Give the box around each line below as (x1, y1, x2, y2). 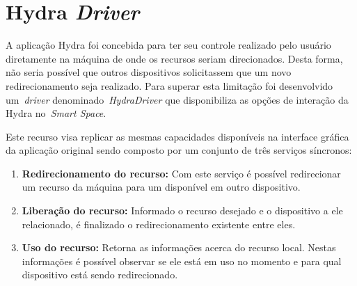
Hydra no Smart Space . (6, 106, 106, 120)
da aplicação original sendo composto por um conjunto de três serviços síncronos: (6, 143, 352, 157)
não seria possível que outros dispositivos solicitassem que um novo (6, 65, 292, 79)
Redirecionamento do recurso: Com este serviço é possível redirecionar (22, 166, 341, 180)
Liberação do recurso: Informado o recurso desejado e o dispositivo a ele (22, 203, 343, 218)
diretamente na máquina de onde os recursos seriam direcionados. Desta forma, (6, 51, 343, 65)
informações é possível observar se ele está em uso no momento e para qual (22, 253, 342, 268)
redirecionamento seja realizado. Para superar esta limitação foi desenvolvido (6, 78, 333, 93)
